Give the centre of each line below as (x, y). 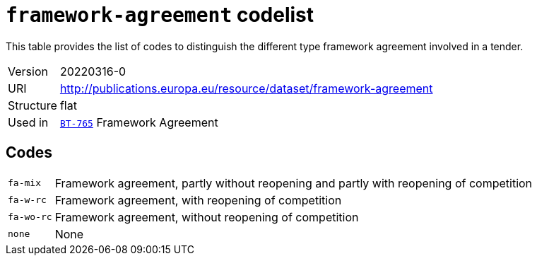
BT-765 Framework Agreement (139, 122)
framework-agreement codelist (160, 15)
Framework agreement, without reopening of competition (207, 217)
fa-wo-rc (30, 217)
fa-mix (24, 183)
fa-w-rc (27, 200)
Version (28, 71)
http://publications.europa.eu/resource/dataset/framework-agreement (246, 88)
